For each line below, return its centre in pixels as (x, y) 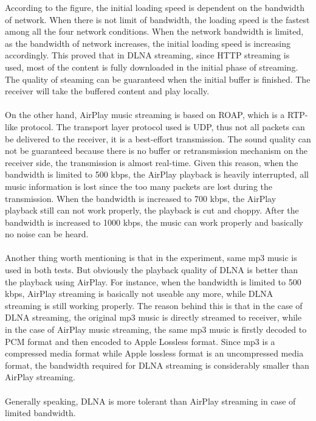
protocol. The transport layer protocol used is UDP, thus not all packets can (163, 126)
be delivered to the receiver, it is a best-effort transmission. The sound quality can (158, 138)
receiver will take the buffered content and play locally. (107, 91)
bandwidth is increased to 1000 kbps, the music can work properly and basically (154, 222)
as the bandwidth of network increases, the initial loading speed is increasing (148, 43)
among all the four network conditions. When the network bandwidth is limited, (154, 31)
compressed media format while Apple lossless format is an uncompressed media (154, 353)
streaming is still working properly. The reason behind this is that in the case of (154, 305)
